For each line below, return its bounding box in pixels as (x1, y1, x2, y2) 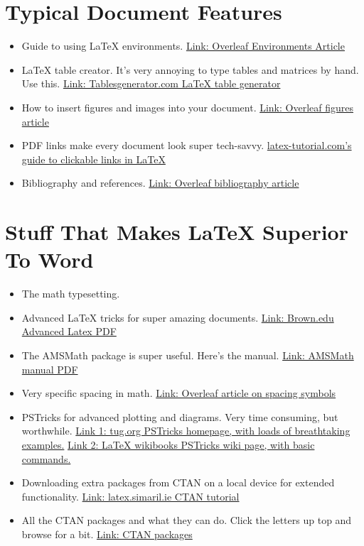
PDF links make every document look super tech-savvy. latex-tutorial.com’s (21, 138, 352, 153)
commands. (21, 451, 71, 466)
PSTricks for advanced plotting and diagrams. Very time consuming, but (21, 409, 338, 424)
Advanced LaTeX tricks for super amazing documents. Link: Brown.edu (21, 310, 334, 324)
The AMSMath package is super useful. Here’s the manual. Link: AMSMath (21, 347, 354, 362)
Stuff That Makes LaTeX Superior (5, 217, 348, 246)
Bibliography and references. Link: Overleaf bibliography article (21, 175, 299, 190)
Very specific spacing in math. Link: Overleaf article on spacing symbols (21, 386, 336, 400)
